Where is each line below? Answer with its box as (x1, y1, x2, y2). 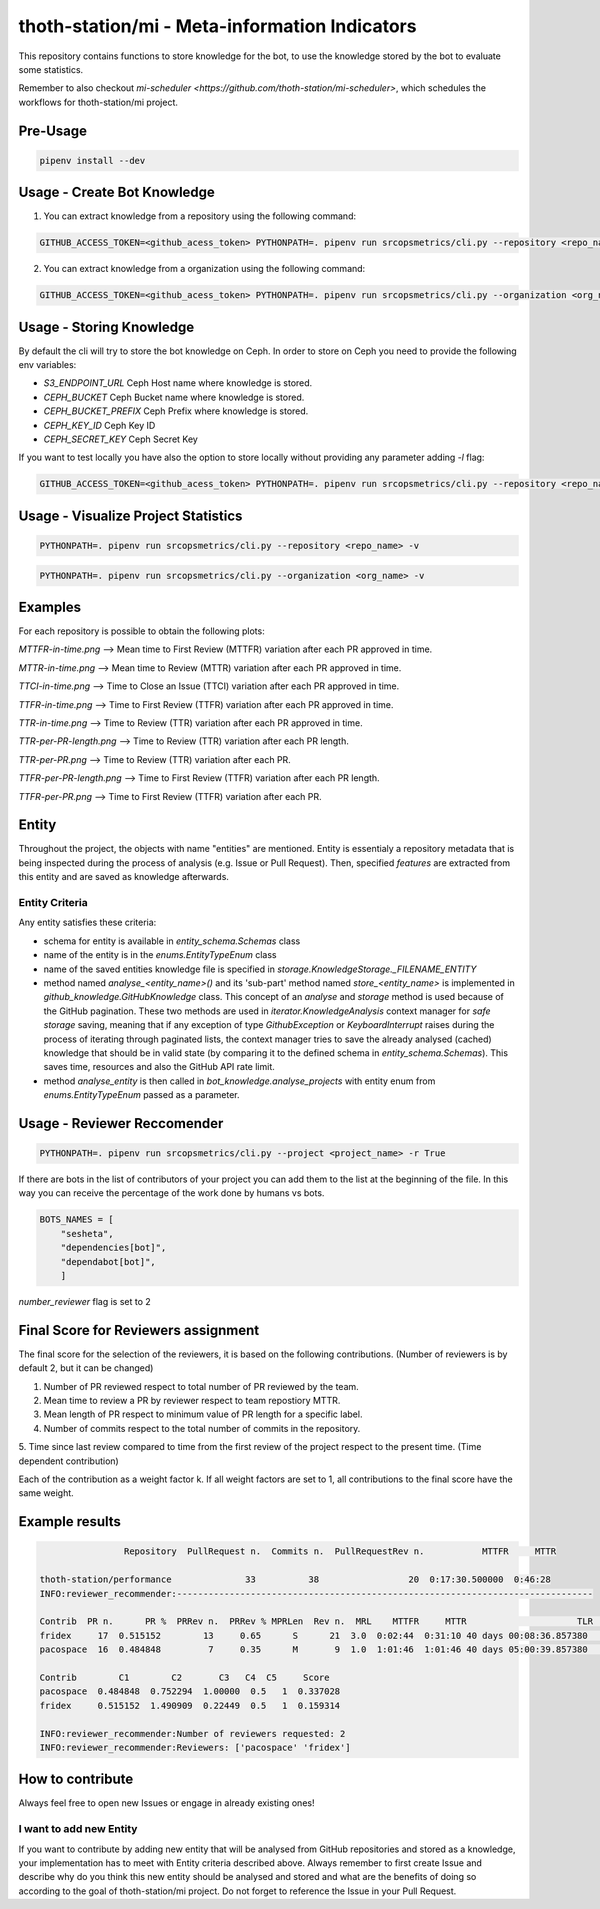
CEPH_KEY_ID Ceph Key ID (43, 419, 156, 431)
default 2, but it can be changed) (18, 1362, 154, 1374)
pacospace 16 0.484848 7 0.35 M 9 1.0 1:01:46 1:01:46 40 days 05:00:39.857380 (39, 1644, 589, 1655)
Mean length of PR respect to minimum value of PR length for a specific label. (43, 1408, 363, 1420)
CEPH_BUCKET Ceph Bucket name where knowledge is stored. (43, 391, 305, 403)
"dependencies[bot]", (60, 1242, 167, 1254)
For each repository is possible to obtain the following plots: (18, 625, 265, 637)
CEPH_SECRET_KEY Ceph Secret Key (43, 433, 199, 445)
